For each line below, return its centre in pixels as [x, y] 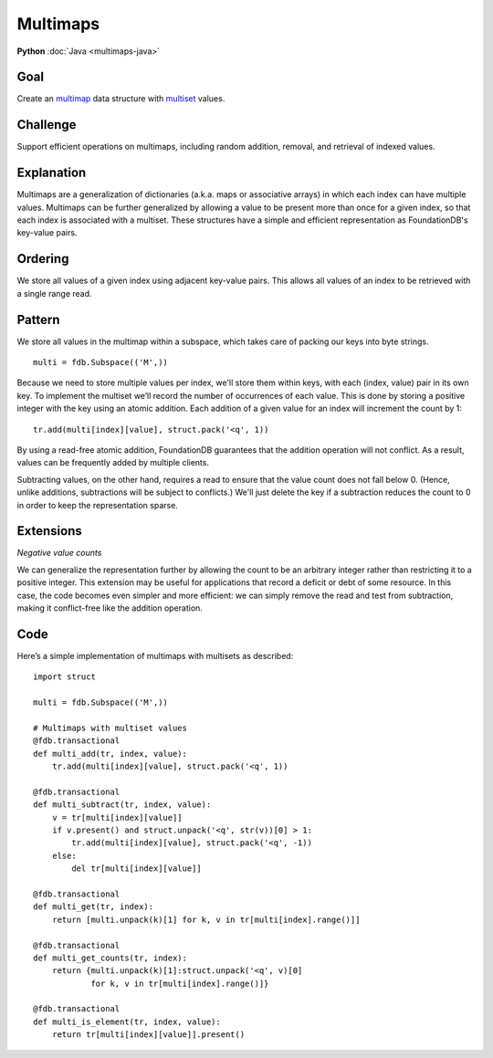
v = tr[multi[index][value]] [117, 817]
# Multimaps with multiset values [110, 728]
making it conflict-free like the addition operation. [110, 608]
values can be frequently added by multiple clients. [113, 463]
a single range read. [54, 293]
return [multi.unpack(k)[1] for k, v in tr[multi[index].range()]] [206, 919]
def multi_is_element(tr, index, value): [127, 1021]
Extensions [49, 531]
